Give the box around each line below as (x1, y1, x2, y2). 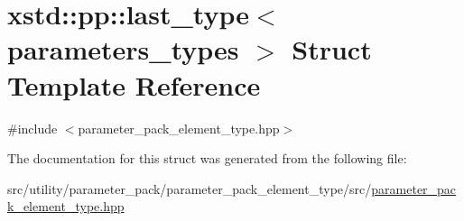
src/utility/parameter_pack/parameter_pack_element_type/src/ (7, 179, 372, 198)
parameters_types (7, 31, 239, 68)
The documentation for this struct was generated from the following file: (7, 149, 407, 168)
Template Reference (7, 66, 261, 103)
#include (7, 118, 58, 137)
